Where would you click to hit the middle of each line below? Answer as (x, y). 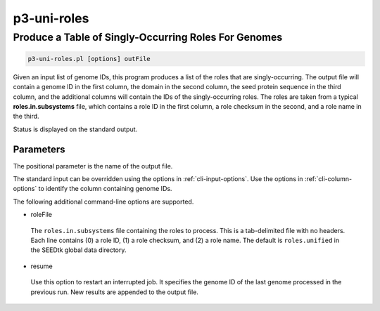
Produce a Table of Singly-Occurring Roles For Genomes (148, 37)
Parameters (39, 149)
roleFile (42, 215)
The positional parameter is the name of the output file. (93, 166)
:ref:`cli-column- (328, 179)
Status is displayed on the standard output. (75, 129)
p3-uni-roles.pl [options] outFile (89, 59)
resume (42, 266)
